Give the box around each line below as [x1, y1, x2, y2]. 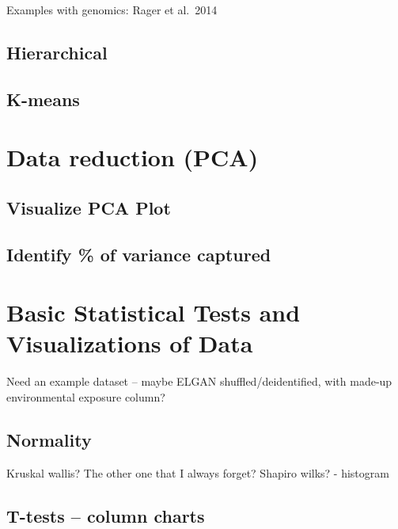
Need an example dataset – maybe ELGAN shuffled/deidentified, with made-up [6, 373, 392, 390]
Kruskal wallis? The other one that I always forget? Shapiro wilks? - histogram [6, 464, 389, 481]
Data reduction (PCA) [6, 141, 259, 173]
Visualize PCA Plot [6, 195, 171, 219]
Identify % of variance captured [6, 242, 271, 266]
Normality [6, 427, 92, 451]
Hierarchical [6, 40, 108, 64]
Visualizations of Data [6, 327, 253, 360]
